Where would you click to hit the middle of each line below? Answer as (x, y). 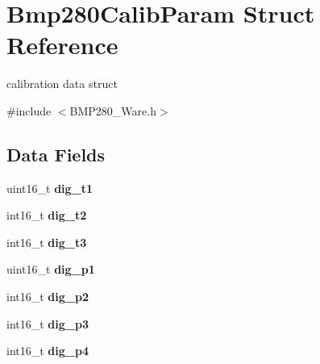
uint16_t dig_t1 (50, 188)
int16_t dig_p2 (48, 297)
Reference (62, 45)
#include (29, 110)
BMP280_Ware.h (113, 110)
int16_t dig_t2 (47, 215)
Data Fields (56, 154)
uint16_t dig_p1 (51, 269)
